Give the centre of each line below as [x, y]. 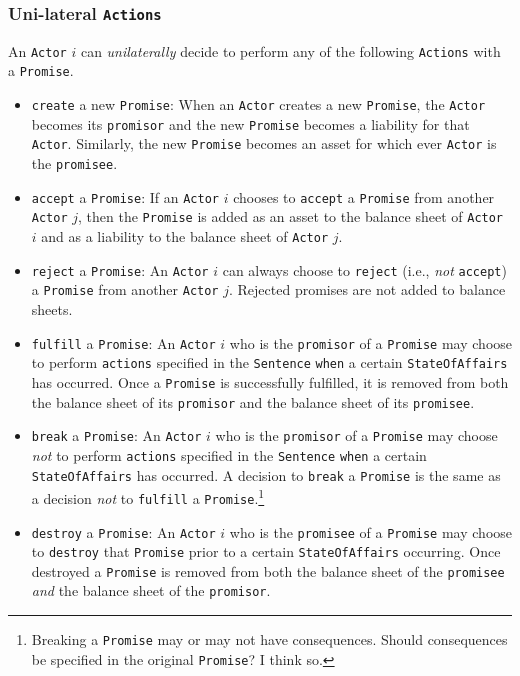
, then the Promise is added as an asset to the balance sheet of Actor [291, 216]
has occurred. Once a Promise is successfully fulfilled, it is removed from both [270, 381]
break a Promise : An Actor [116, 435]
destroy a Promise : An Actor [123, 531]
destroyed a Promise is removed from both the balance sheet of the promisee [268, 570]
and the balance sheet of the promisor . [151, 590]
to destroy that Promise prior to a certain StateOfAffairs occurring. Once [266, 551]
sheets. [52, 309]
